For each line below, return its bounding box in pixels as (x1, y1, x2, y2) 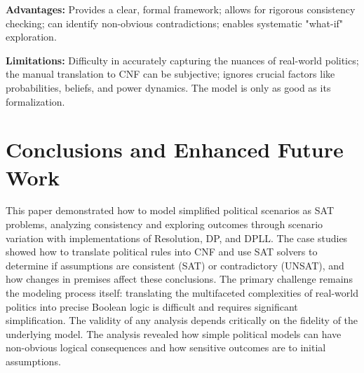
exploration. (6, 29, 57, 44)
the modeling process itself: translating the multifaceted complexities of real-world (6, 286, 358, 300)
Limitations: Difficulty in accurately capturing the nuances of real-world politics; (6, 52, 359, 67)
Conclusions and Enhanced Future (6, 135, 344, 164)
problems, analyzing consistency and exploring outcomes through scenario (6, 217, 323, 232)
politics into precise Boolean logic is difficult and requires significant (6, 299, 298, 314)
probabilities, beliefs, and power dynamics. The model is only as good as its (6, 80, 331, 94)
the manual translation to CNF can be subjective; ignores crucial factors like (6, 66, 335, 81)
